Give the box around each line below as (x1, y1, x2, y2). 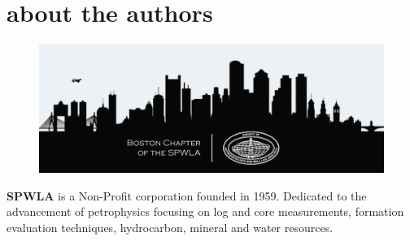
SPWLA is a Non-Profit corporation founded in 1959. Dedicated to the (7, 187, 367, 204)
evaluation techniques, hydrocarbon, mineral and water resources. (7, 218, 334, 235)
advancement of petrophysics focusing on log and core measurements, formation (7, 203, 404, 220)
